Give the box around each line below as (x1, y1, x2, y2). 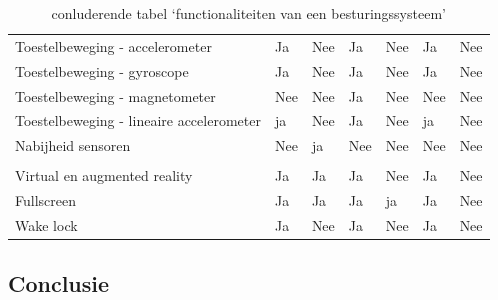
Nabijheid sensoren (15, 135, 131, 156)
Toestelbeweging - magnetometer (15, 85, 216, 106)
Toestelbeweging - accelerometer (15, 35, 212, 56)
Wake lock (15, 215, 78, 235)
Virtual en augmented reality (15, 165, 193, 186)
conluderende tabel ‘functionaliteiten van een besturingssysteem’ (51, 3, 446, 23)
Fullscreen (15, 190, 76, 211)
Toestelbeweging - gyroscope (15, 60, 189, 81)
